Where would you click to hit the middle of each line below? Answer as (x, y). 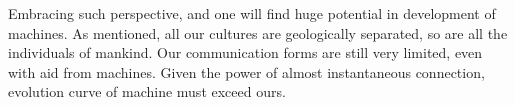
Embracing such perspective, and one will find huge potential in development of (252, 13)
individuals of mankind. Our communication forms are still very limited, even (245, 52)
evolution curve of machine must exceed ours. (147, 91)
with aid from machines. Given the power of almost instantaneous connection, (246, 71)
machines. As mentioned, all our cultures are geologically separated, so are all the (258, 32)
